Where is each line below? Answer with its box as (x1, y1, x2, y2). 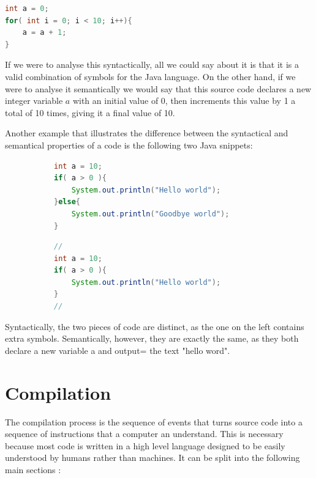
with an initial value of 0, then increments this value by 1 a (72, 94, 296, 107)
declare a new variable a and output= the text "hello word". (5, 344, 230, 356)
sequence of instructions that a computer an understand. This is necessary (5, 427, 284, 440)
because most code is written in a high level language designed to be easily (5, 439, 285, 452)
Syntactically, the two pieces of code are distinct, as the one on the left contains (5, 320, 304, 333)
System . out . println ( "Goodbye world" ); (71, 209, 230, 218)
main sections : (5, 463, 61, 476)
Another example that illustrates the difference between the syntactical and (5, 127, 288, 139)
